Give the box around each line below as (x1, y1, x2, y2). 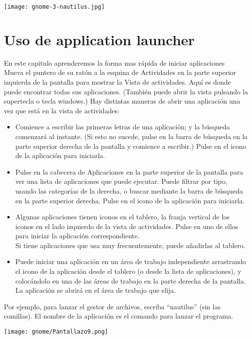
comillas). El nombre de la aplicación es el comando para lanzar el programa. (4, 311, 234, 321)
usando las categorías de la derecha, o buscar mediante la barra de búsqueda (15, 185, 243, 196)
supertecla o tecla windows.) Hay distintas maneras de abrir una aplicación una (4, 96, 240, 106)
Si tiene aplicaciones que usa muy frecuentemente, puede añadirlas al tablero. (15, 240, 246, 250)
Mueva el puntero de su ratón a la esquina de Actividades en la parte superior (4, 67, 236, 77)
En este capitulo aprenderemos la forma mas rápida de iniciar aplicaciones (4, 57, 225, 68)
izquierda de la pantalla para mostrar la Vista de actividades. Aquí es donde (4, 76, 231, 87)
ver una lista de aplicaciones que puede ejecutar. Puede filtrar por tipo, (15, 176, 227, 186)
